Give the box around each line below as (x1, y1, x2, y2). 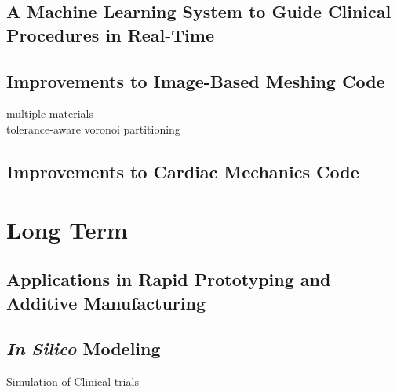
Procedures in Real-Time (6, 22, 214, 46)
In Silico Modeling (6, 336, 161, 361)
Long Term (6, 213, 128, 245)
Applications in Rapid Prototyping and (6, 267, 331, 291)
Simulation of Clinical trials (6, 373, 139, 390)
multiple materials (6, 105, 93, 122)
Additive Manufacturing (6, 290, 206, 314)
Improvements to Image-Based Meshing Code (6, 68, 385, 93)
